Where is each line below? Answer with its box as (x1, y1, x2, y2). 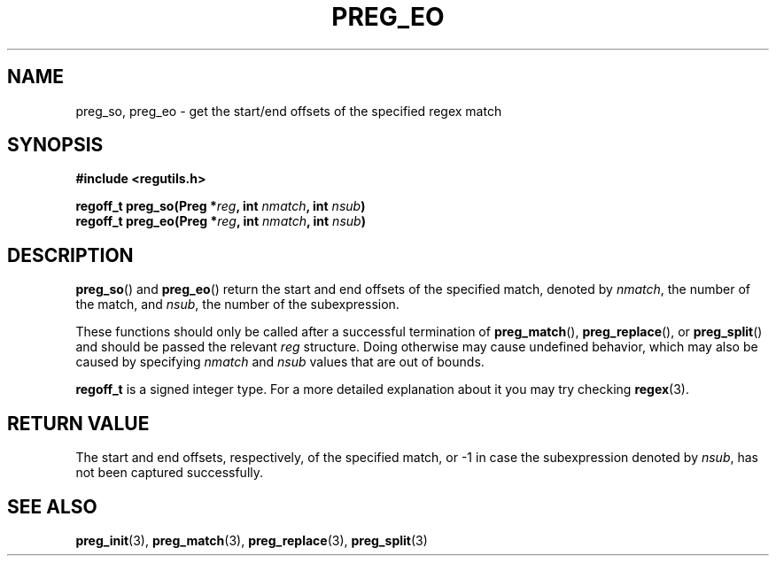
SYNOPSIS (7, 134, 104, 157)
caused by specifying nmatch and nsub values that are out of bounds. (75, 354, 485, 370)
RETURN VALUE (7, 412, 150, 435)
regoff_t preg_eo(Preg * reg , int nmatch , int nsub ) (75, 213, 366, 229)
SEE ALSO (7, 495, 97, 518)
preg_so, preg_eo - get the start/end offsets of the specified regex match (75, 103, 502, 119)
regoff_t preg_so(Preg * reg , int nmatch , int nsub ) (75, 198, 366, 214)
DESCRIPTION (7, 243, 134, 266)
